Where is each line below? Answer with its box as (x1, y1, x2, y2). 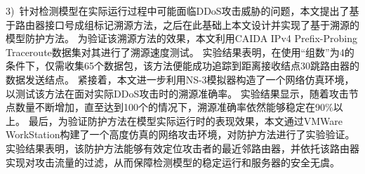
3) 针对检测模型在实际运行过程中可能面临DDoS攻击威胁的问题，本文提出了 (6, 4, 350, 18)
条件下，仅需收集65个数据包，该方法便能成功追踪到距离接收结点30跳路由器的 (6, 58, 359, 73)
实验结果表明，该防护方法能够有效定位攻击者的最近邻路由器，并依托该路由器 (6, 140, 359, 155)
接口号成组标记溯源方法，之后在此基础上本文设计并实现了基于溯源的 (44, 17, 359, 32)
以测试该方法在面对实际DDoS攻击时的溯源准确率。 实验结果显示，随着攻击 (6, 86, 349, 100)
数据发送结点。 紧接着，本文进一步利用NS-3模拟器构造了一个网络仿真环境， (6, 72, 354, 86)
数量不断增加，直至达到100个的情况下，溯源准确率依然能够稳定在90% (15, 100, 333, 114)
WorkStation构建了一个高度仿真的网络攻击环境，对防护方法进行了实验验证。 (6, 127, 355, 142)
